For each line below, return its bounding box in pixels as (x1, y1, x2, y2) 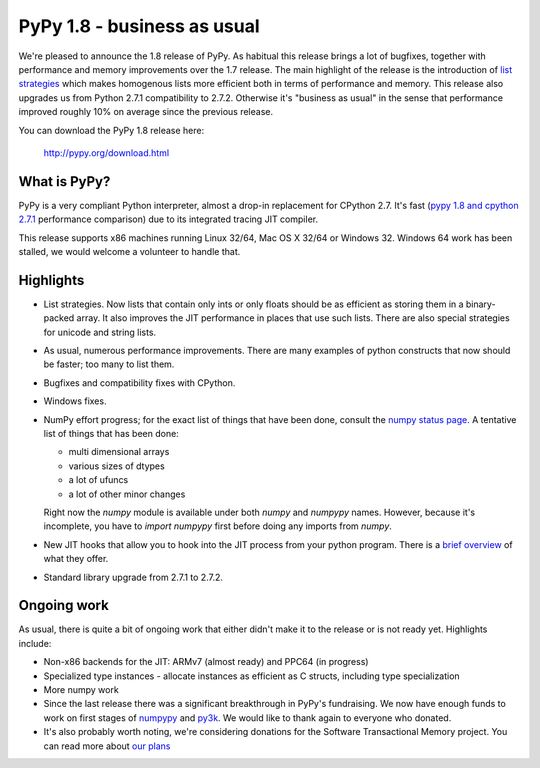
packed (43, 312, 75, 324)
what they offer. (43, 553, 109, 565)
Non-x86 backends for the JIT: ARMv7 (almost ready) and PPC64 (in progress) (43, 656, 369, 668)
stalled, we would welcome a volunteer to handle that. (18, 245, 241, 257)
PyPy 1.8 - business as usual (18, 15, 260, 37)
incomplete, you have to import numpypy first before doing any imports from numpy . (43, 520, 392, 532)
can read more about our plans (43, 740, 171, 752)
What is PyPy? (18, 173, 111, 190)
